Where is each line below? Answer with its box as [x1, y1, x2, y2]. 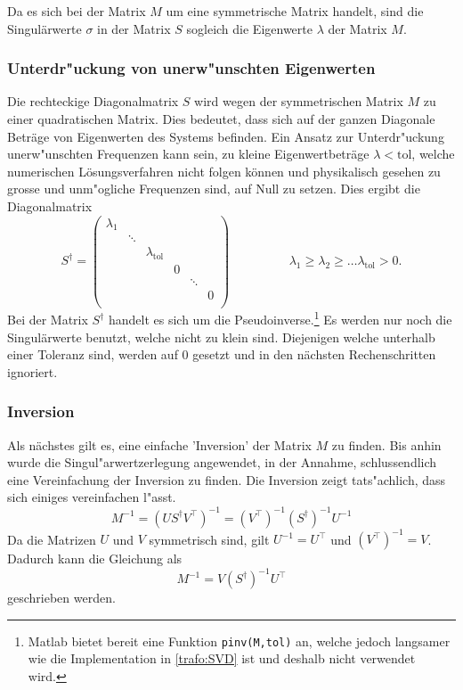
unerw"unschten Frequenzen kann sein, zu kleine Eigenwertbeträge [7, 144, 370, 163]
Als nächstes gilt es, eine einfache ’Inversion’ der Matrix [7, 435, 312, 454]
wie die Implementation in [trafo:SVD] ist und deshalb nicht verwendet [28, 649, 416, 668]
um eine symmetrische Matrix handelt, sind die [166, 2, 424, 20]
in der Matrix [97, 19, 171, 37]
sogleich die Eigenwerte [186, 19, 313, 37]
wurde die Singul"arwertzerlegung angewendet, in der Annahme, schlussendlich [7, 453, 437, 472]
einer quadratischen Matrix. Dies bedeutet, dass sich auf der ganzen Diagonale [7, 110, 435, 127]
